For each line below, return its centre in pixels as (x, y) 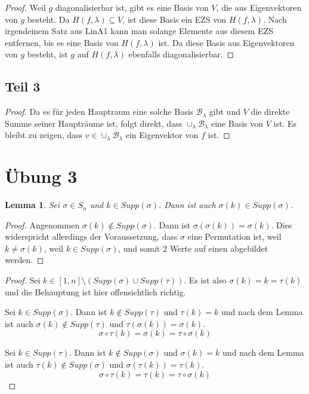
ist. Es (285, 123)
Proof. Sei (23, 280)
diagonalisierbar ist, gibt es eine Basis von (132, 7)
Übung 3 (41, 176)
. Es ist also (205, 280)
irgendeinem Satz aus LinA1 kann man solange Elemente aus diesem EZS (139, 31)
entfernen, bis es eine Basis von (62, 42)
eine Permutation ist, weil (234, 236)
